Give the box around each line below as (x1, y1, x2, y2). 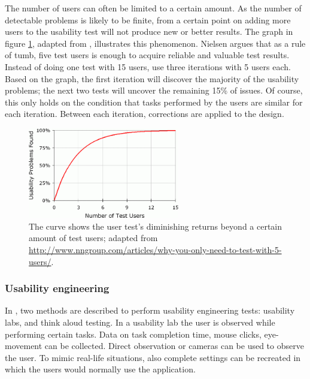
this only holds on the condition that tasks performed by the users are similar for (5, 95, 303, 108)
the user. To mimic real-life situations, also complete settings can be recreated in (5, 351, 301, 363)
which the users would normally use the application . (5, 363, 196, 375)
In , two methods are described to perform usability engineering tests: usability (5, 304, 295, 317)
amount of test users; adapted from (29, 231, 158, 244)
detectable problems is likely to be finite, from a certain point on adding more (5, 13, 291, 26)
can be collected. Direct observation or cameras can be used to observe (44, 339, 304, 352)
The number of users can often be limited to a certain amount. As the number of (5, 2, 302, 14)
